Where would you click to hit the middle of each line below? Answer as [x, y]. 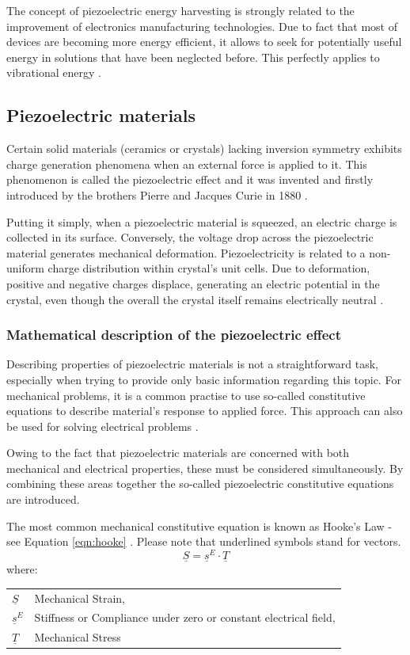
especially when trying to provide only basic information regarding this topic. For [204, 379]
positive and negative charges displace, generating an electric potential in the [193, 283]
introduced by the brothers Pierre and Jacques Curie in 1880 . [157, 194]
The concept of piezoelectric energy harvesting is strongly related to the [180, 10]
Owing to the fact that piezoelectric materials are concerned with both [178, 453]
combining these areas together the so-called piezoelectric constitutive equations [200, 484]
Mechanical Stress [78, 637]
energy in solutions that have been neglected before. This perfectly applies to [193, 57]
